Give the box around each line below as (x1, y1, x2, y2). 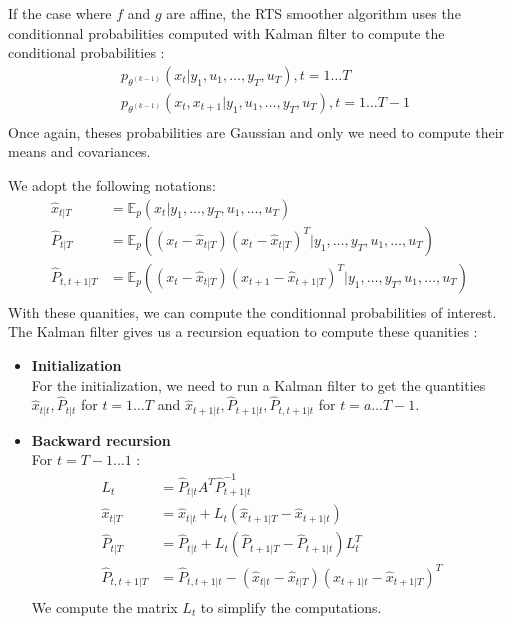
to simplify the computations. (200, 596, 382, 617)
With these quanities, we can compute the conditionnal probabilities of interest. (8, 301, 497, 322)
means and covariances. (8, 141, 151, 162)
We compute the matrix (31, 596, 178, 617)
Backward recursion (31, 429, 171, 450)
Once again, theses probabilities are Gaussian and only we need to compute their (8, 121, 505, 142)
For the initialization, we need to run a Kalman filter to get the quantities (31, 374, 486, 395)
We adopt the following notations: (8, 175, 216, 196)
